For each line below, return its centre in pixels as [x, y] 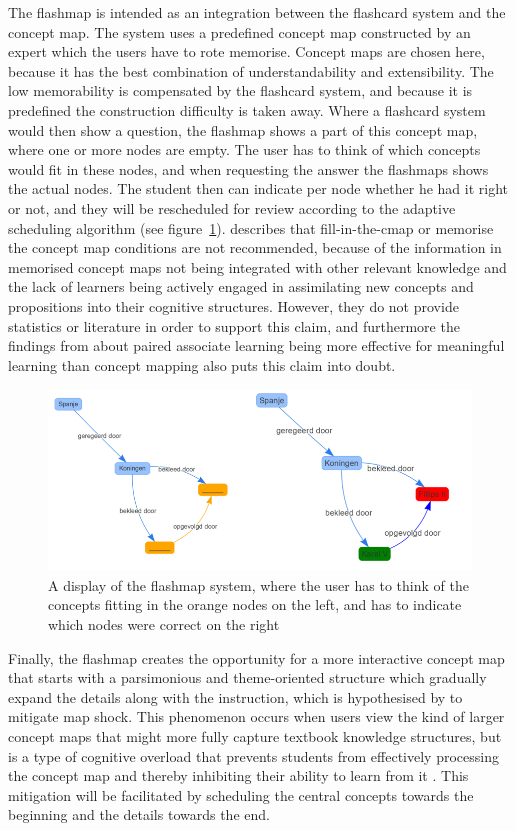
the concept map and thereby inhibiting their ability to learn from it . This [238, 775]
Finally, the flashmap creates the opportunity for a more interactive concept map [256, 657]
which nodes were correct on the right [164, 624]
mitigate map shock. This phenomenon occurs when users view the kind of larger [256, 716]
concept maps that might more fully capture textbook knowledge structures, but [255, 736]
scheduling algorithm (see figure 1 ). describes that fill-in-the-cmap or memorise [251, 227]
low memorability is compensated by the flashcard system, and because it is [240, 90]
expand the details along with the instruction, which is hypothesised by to [235, 696]
